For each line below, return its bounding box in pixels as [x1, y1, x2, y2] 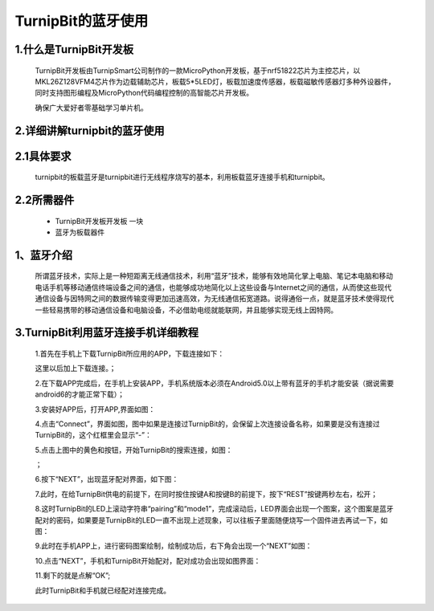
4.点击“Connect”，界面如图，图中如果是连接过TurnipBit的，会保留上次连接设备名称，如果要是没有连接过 [35, 418, 380, 429]
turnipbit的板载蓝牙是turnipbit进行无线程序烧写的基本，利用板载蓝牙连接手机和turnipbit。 [35, 173, 330, 182]
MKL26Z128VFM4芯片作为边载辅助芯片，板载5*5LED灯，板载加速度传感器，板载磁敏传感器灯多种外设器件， [35, 76, 395, 86]
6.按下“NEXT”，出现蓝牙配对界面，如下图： [35, 475, 179, 484]
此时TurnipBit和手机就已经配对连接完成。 [35, 585, 171, 595]
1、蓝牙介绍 [14, 248, 73, 262]
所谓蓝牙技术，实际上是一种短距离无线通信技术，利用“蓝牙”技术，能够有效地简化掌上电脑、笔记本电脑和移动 [35, 271, 394, 281]
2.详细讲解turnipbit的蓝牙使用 [14, 124, 165, 137]
